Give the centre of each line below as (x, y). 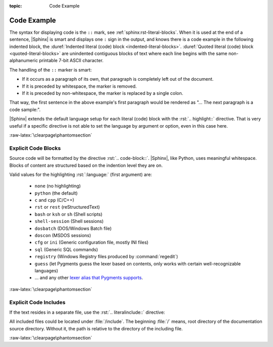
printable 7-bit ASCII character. (71, 61)
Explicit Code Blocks (35, 148)
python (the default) (56, 193)
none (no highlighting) (58, 186)
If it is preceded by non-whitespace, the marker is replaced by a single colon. (103, 93)
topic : (16, 6)
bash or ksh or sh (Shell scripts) (69, 214)
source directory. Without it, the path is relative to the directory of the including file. (96, 328)
